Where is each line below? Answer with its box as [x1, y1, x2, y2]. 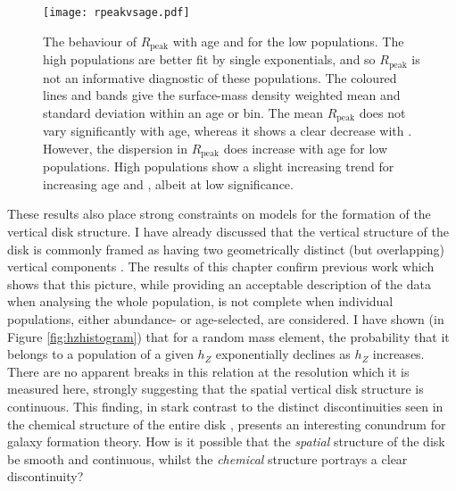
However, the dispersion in [43, 138, 188, 157]
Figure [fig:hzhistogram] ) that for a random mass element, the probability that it [7, 327, 450, 345]
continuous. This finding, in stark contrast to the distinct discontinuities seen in [7, 396, 444, 415]
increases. [372, 345, 425, 363]
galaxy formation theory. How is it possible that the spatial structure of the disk [7, 432, 445, 451]
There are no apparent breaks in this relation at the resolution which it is [7, 362, 410, 380]
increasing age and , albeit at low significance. [43, 174, 294, 193]
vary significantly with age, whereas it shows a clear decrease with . [43, 121, 412, 140]
